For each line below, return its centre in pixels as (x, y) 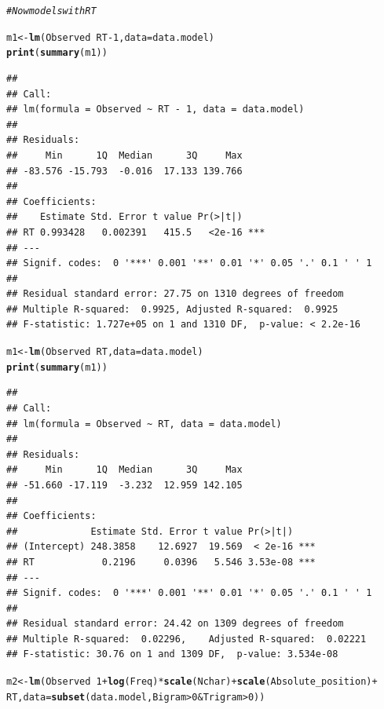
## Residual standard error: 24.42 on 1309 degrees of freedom (175, 624)
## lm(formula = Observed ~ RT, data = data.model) (144, 424)
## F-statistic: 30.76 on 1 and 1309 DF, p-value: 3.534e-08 (172, 654)
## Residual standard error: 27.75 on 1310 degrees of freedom (175, 294)
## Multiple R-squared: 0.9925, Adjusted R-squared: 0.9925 (172, 309)
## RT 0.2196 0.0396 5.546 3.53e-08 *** (161, 562)
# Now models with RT (51, 11)
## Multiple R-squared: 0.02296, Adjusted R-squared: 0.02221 (187, 639)
